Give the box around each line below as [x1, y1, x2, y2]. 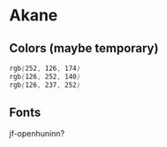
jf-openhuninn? [9, 128, 65, 139]
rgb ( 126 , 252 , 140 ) [9, 72, 81, 81]
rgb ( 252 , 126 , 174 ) [9, 64, 81, 73]
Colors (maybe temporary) [9, 41, 159, 56]
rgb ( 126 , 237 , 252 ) [9, 81, 81, 89]
